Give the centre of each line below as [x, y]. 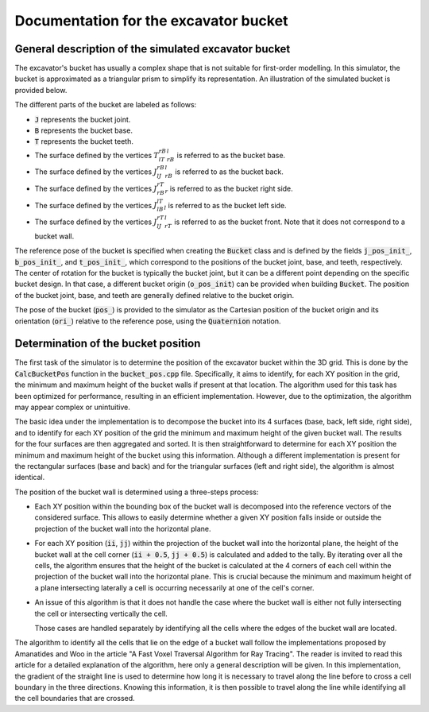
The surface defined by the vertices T [97, 155]
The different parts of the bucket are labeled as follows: [106, 105]
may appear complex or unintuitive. [72, 407]
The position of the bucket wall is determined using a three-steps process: [137, 492]
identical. [30, 478]
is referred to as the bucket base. [231, 155]
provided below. [41, 90]
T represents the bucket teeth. [84, 141]
